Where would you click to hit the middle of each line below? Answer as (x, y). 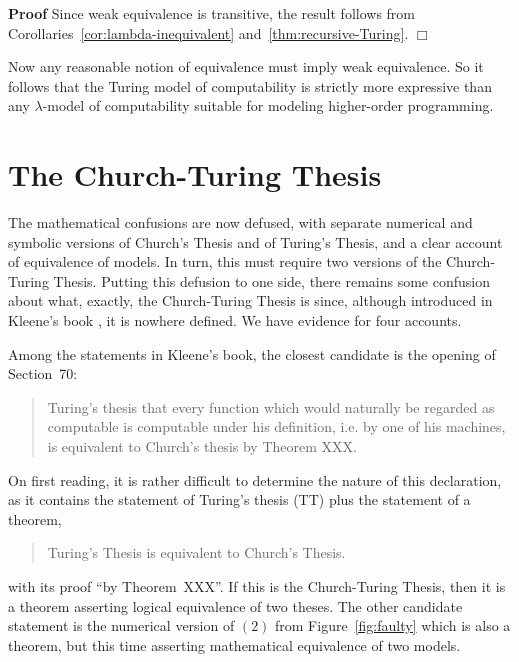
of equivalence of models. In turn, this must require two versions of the (225, 261)
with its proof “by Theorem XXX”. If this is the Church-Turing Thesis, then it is (257, 586)
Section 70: (43, 373)
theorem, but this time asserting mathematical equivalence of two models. (234, 644)
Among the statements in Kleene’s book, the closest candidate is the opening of (252, 353)
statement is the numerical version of (121, 625)
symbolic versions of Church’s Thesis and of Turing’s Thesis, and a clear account (255, 241)
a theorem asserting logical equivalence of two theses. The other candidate (235, 605)
